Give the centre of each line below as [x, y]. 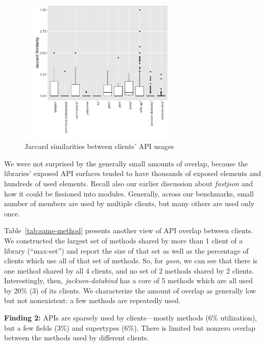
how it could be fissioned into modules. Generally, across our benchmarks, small [129, 193]
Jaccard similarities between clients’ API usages [99, 146]
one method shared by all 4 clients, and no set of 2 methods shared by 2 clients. [129, 270]
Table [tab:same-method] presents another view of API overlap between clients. [129, 230]
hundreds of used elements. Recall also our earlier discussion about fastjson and [129, 183]
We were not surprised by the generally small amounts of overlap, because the [126, 163]
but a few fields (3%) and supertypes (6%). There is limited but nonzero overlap [130, 327]
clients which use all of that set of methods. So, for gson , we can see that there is [131, 261]
